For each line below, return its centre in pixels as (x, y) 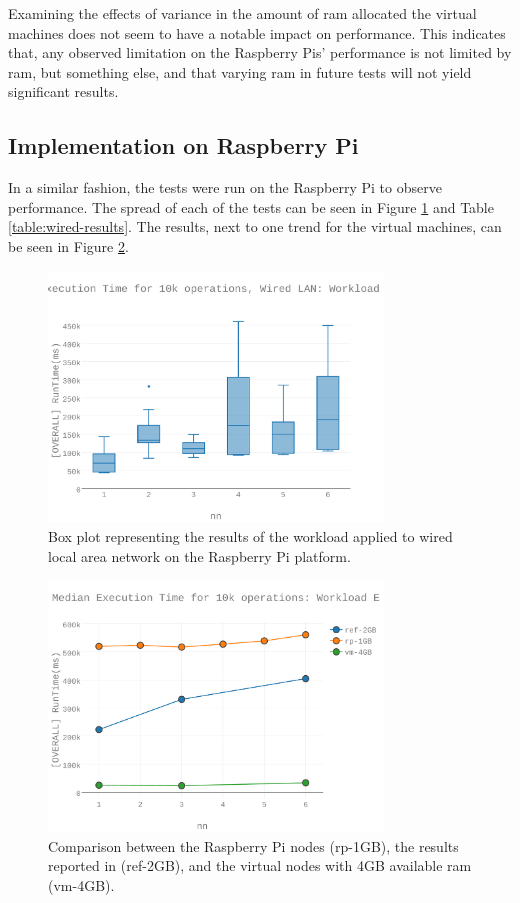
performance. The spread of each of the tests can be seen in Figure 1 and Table (251, 206)
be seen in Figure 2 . (68, 245)
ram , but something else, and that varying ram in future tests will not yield (240, 71)
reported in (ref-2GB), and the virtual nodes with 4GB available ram (260, 865)
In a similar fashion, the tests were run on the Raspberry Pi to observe (225, 187)
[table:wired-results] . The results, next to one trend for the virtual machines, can (255, 226)
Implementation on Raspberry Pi (183, 145)
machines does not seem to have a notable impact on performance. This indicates (257, 32)
